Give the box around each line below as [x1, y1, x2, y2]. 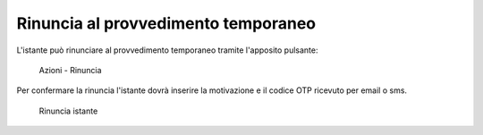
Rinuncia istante [38, 105, 98, 116]
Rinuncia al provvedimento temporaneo [16, 13, 317, 33]
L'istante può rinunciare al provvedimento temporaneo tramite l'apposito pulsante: [16, 45, 318, 55]
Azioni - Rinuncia [38, 64, 102, 75]
